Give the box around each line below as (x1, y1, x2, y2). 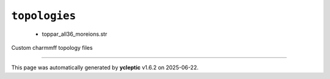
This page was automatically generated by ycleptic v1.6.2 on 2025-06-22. (11, 64, 199, 71)
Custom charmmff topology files (11, 44, 93, 51)
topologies (11, 9, 76, 22)
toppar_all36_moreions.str (42, 30, 108, 38)
